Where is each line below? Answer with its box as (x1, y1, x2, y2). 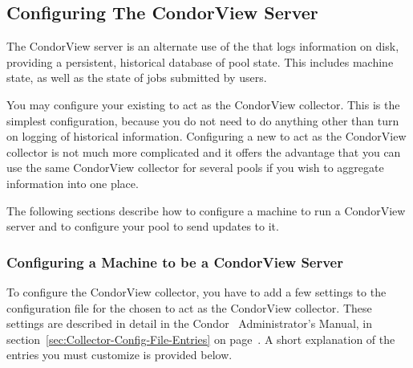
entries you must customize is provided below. (6, 346, 233, 363)
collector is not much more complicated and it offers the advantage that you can (6, 143, 401, 160)
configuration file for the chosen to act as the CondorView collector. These (6, 299, 372, 316)
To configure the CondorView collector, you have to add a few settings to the (6, 283, 387, 300)
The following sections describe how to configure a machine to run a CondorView (6, 202, 406, 219)
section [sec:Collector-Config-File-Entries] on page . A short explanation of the (6, 330, 395, 347)
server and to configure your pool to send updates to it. (6, 218, 279, 235)
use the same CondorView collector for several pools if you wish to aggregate (6, 159, 384, 176)
